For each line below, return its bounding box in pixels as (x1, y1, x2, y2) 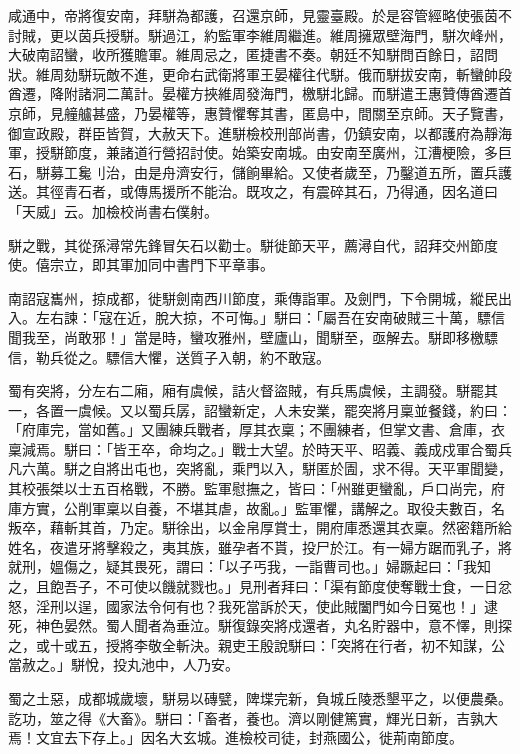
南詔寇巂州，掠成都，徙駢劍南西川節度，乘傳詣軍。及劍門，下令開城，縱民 (8, 287, 498, 308)
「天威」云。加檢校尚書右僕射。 (8, 200, 218, 221)
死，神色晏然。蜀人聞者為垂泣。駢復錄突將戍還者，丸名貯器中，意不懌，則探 (8, 615, 512, 636)
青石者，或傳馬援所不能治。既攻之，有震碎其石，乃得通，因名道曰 (63, 181, 498, 202)
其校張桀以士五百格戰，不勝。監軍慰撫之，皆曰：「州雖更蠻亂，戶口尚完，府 (8, 478, 505, 499)
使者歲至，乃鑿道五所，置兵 (315, 161, 498, 182)
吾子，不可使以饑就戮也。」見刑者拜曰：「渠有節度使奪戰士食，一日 (63, 576, 498, 597)
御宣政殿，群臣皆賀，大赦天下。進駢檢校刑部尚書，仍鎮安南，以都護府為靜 (8, 122, 498, 143)
